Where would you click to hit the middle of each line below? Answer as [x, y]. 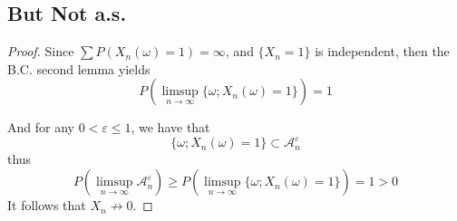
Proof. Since [41, 51]
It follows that [47, 205]
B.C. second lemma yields [79, 68]
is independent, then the [382, 51]
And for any [41, 127]
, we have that [170, 127]
